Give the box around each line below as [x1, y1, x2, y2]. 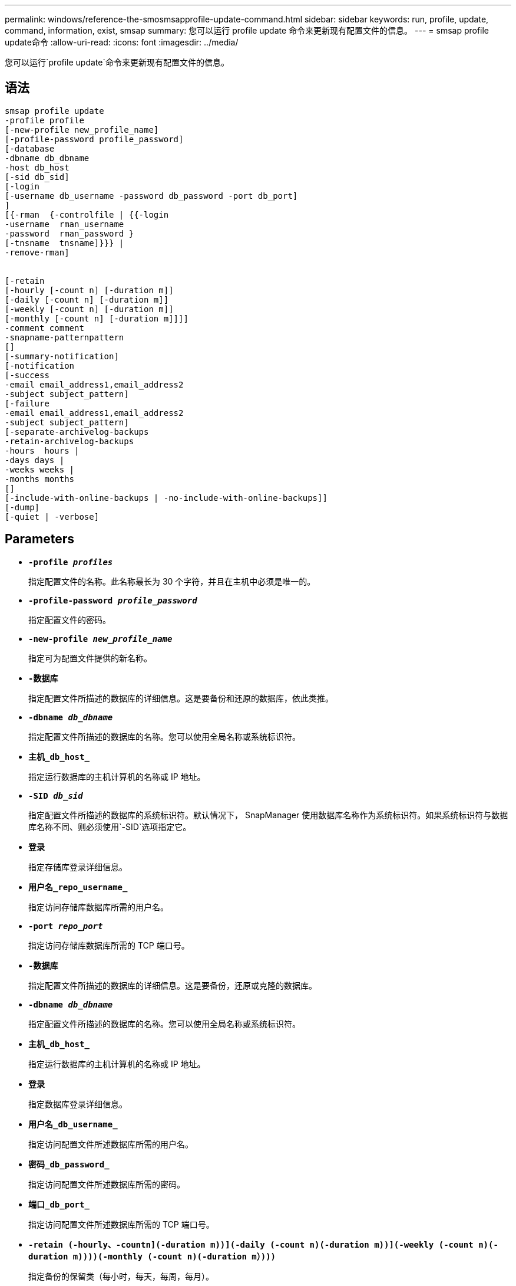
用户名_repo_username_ [28, 882, 128, 892]
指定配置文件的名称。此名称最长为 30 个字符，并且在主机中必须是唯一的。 [28, 576, 316, 586]
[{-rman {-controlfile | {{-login [5, 209, 169, 219]
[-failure [5, 398, 49, 408]
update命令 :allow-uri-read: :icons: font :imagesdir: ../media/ [5, 37, 239, 47]
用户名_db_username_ [28, 1119, 118, 1129]
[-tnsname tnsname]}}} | [5, 238, 124, 248]
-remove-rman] [5, 247, 70, 257]
